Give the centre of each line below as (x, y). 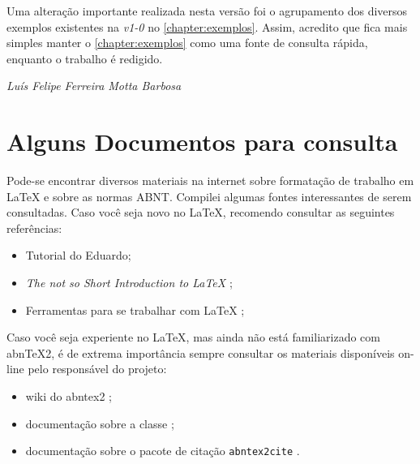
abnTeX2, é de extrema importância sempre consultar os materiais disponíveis (201, 352)
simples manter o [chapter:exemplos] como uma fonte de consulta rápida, (187, 43)
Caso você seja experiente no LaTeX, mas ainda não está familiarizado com (193, 337)
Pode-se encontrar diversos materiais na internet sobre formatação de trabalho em (210, 180)
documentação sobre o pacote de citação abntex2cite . (163, 451)
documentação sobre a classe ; (100, 423)
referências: (34, 228)
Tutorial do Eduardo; (78, 255)
